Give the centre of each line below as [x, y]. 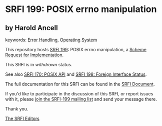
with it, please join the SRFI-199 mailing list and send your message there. [81, 99]
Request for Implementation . [34, 55]
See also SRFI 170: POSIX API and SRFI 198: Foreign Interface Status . [76, 74]
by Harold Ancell [32, 28]
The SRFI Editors [22, 118]
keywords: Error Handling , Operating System [51, 40]
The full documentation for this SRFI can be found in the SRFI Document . [80, 84]
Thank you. [17, 109]
